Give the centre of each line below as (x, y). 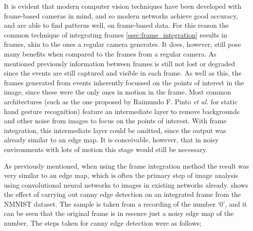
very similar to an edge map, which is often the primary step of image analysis (121, 175)
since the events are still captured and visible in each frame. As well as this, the (123, 73)
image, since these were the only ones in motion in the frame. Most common (117, 92)
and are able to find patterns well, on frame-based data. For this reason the (116, 25)
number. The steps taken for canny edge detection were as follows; (103, 223)
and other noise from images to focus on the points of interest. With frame (115, 121)
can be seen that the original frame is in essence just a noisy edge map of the (119, 213)
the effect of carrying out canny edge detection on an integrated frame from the (123, 194)
